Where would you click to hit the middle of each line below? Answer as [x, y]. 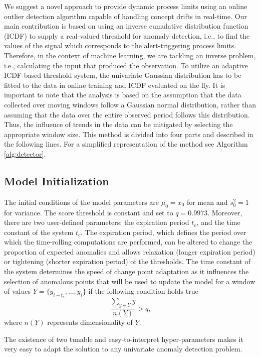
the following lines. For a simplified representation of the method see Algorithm [126, 144]
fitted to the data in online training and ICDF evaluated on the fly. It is [115, 85]
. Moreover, [225, 212]
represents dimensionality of [90, 322]
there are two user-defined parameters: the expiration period [97, 222]
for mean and [207, 202]
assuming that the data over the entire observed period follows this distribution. [127, 114]
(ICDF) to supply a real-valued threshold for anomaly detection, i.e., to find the [127, 35]
